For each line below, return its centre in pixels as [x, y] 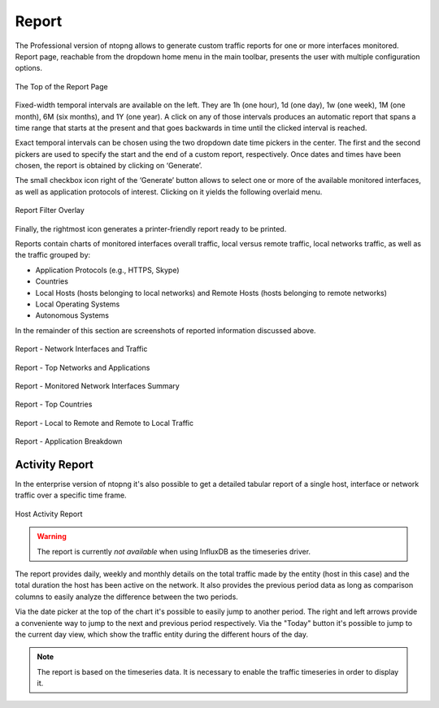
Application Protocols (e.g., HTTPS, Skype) [107, 270]
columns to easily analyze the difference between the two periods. [127, 597]
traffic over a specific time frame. [71, 495]
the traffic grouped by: [53, 255]
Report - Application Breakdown [69, 441]
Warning [52, 536]
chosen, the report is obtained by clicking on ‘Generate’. [109, 166]
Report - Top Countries [54, 404]
